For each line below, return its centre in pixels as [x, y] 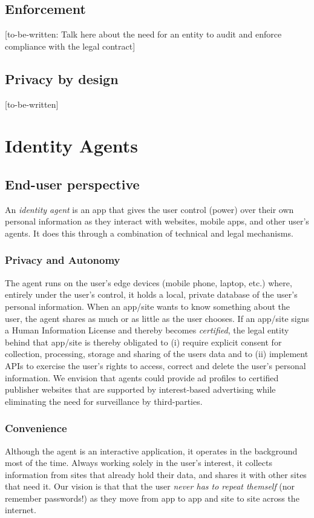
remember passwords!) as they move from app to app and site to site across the [152, 498]
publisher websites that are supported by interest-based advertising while [140, 389]
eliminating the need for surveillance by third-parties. [104, 401]
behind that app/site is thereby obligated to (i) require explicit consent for [143, 342]
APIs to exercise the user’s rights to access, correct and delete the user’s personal [155, 365]
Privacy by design [62, 78]
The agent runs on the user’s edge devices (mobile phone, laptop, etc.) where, [149, 282]
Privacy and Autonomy [63, 260]
